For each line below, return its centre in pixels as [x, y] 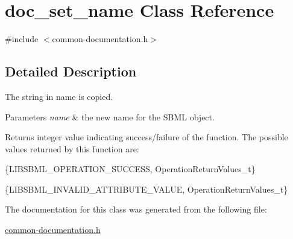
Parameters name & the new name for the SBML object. [110, 116]
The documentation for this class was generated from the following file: [136, 209]
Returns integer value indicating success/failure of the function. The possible [146, 137]
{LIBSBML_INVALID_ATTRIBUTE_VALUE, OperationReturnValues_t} [146, 189]
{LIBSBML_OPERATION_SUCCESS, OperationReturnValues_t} [130, 169]
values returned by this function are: [72, 148]
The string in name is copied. [59, 96]
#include [22, 39]
